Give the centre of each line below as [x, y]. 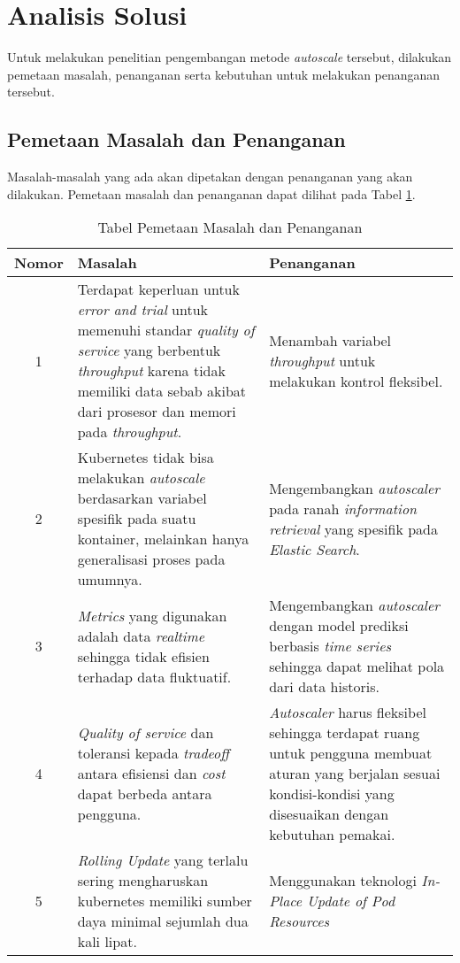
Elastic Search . [314, 549]
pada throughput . [130, 432]
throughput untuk [322, 360]
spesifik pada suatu [137, 519]
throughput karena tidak [151, 371]
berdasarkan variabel [142, 498]
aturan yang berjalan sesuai [355, 774]
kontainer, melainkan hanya [163, 539]
